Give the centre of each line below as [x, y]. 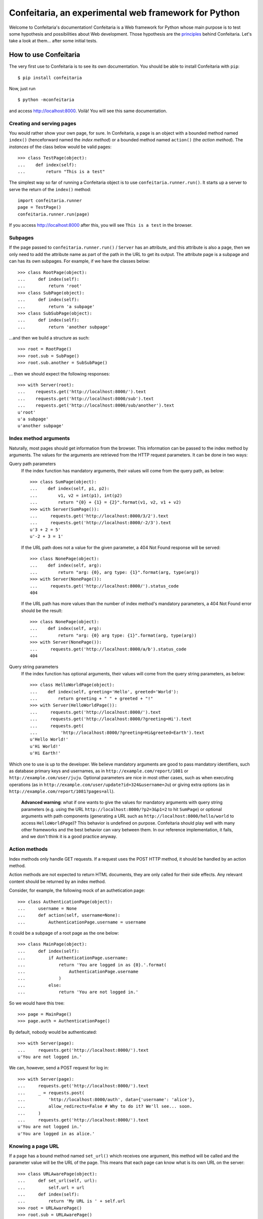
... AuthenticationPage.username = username [82, 922]
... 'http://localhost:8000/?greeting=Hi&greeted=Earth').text [117, 732]
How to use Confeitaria [45, 55]
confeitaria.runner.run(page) [54, 214]
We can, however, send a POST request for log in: [59, 1068]
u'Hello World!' [49, 739]
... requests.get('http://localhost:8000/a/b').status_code [108, 649]
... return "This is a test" [61, 171]
